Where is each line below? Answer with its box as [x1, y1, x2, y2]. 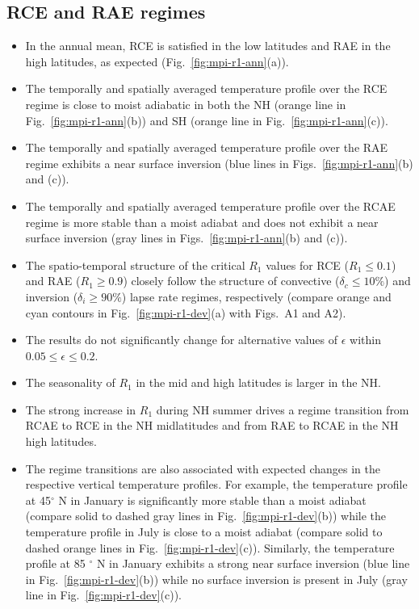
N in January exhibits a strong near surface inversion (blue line [96, 555, 410, 572]
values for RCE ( [266, 256, 349, 273]
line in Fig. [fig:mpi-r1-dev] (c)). [25, 586, 182, 603]
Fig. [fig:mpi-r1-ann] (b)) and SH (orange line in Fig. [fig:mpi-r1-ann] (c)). [25, 111, 388, 128]
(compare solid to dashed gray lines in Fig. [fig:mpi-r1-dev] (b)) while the [25, 507, 387, 524]
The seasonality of [25, 374, 115, 391]
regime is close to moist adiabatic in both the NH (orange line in [25, 95, 346, 112]
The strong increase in [25, 401, 136, 418]
